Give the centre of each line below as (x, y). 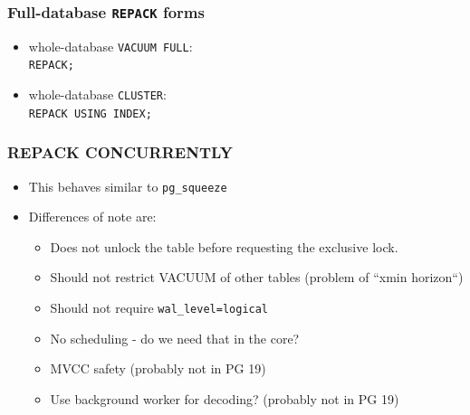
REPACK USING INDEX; (90, 113)
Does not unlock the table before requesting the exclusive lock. (224, 246)
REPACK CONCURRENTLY (120, 152)
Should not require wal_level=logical (159, 308)
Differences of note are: (92, 217)
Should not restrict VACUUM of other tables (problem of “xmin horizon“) (257, 277)
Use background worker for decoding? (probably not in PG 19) (225, 398)
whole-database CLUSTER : (97, 94)
